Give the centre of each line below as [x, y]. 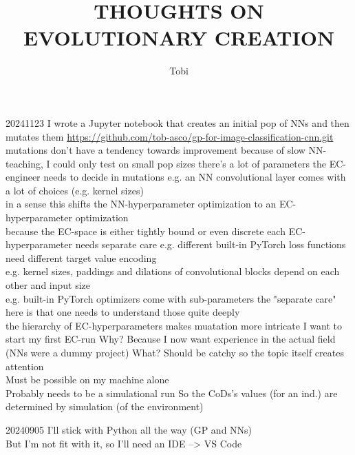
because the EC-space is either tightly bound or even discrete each [146, 231]
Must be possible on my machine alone [87, 380]
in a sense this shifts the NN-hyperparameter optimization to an [141, 204]
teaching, [24, 163]
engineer [23, 177]
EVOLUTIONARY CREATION [179, 38]
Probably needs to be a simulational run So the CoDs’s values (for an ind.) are [172, 393]
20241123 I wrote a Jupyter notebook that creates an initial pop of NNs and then [177, 122]
